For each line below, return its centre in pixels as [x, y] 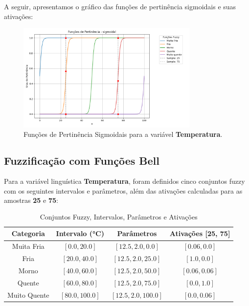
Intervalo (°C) [80, 233]
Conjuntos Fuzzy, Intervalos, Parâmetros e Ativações [119, 216]
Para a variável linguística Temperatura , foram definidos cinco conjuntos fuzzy [124, 181]
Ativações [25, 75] [200, 233]
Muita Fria [28, 246]
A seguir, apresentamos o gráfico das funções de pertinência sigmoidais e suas [120, 6]
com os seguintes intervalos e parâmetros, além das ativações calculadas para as [123, 190]
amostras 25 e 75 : [31, 200]
